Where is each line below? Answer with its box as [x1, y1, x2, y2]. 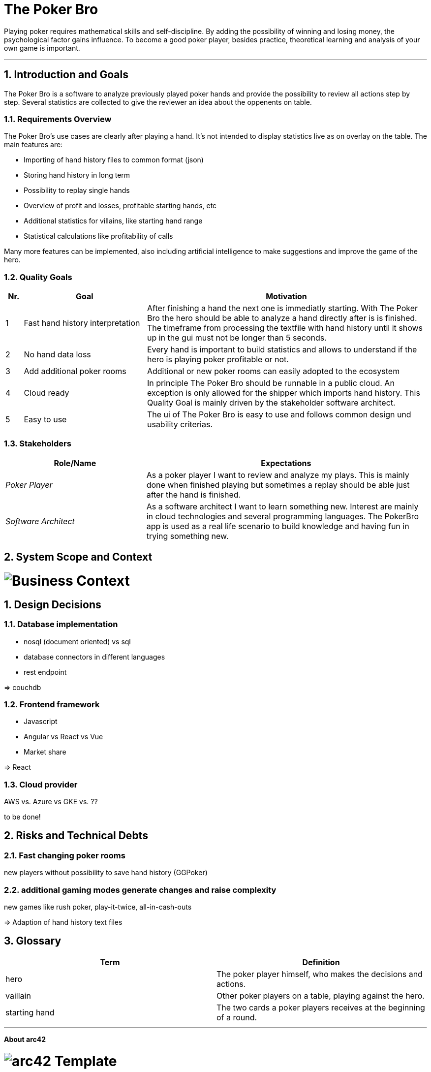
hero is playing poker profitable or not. [147, 354, 289, 365]
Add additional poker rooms [24, 366, 126, 377]
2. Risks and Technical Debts [4, 829, 148, 842]
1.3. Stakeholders [4, 439, 71, 449]
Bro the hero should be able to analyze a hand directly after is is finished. [147, 313, 417, 323]
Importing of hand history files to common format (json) [24, 156, 204, 164]
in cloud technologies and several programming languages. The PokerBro [146, 511, 419, 521]
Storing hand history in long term [24, 171, 130, 180]
